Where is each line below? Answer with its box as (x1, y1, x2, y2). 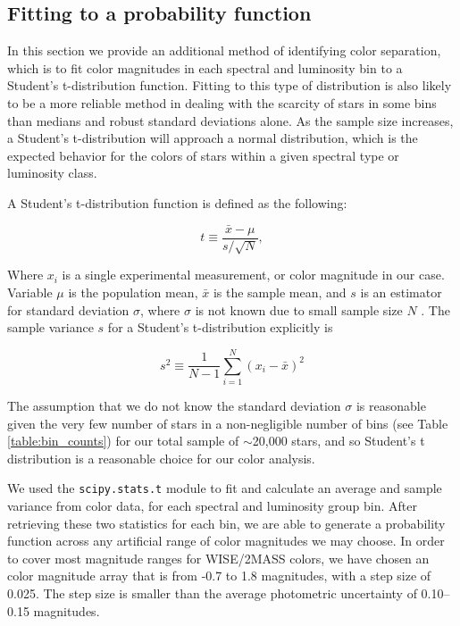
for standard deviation (7, 300, 130, 319)
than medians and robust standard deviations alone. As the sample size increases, (7, 111, 454, 129)
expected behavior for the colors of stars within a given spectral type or (7, 146, 399, 164)
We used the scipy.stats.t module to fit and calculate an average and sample (7, 479, 442, 497)
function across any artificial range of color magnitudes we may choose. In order (7, 531, 445, 550)
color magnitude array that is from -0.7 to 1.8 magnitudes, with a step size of (7, 566, 431, 585)
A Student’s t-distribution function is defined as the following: (7, 193, 347, 212)
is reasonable (355, 396, 426, 414)
